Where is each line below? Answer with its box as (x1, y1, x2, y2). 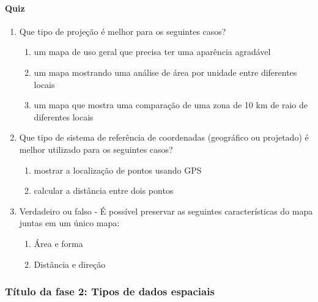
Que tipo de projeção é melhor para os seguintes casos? (19, 24, 226, 37)
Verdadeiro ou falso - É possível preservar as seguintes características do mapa (19, 204, 313, 217)
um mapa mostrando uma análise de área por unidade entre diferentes (34, 65, 297, 78)
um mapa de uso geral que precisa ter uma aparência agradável (34, 45, 271, 58)
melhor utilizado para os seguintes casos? (19, 142, 173, 155)
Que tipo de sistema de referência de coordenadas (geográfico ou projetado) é (19, 131, 309, 144)
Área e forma (34, 237, 83, 249)
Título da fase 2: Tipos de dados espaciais (5, 284, 215, 299)
